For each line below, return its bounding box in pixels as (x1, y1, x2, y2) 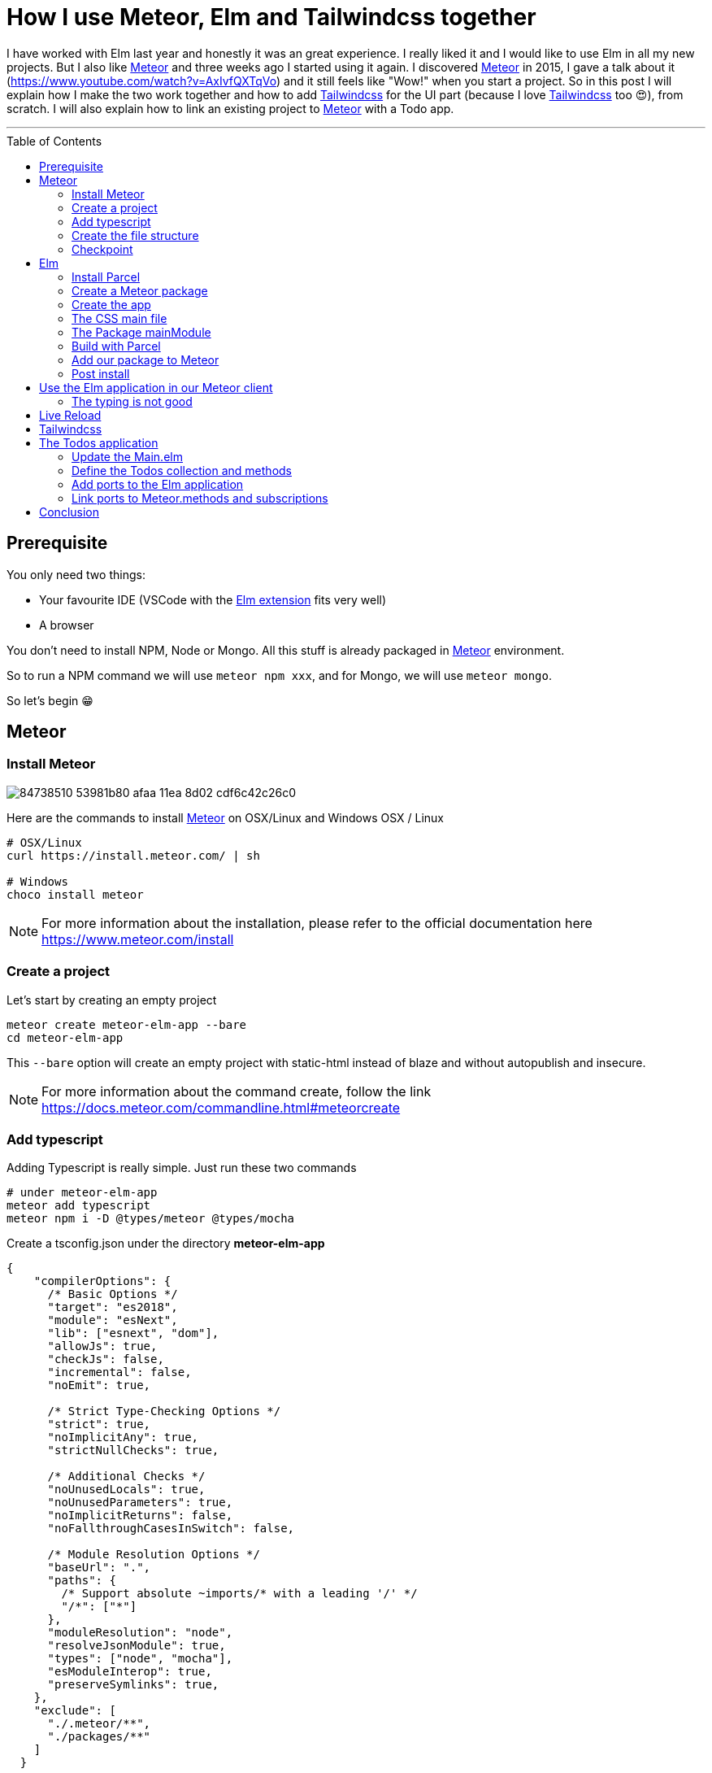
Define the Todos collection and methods (72, 463, 292, 477)
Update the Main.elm (72, 449, 183, 464)
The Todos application (39, 435, 158, 450)
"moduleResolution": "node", (47, 1626, 233, 1640)
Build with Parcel (72, 338, 161, 353)
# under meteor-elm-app (7, 1186, 158, 1200)
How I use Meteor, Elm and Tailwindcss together (7, 3, 536, 31)
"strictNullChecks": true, (47, 1444, 219, 1457)
